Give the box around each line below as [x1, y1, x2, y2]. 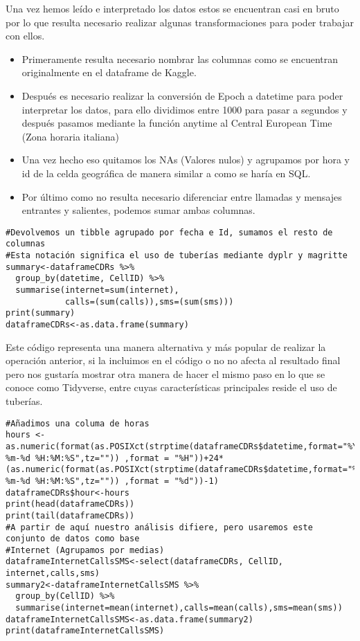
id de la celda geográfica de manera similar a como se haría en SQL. [21, 165, 311, 180]
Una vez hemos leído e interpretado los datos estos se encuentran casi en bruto [6, 1, 339, 15]
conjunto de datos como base [6, 534, 140, 544]
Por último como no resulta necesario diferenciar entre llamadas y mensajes [21, 189, 342, 204]
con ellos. [6, 28, 45, 43]
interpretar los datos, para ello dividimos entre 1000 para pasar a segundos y [21, 102, 348, 116]
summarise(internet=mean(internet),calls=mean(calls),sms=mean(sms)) [15, 603, 343, 613]
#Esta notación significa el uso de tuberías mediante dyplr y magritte [6, 251, 348, 261]
